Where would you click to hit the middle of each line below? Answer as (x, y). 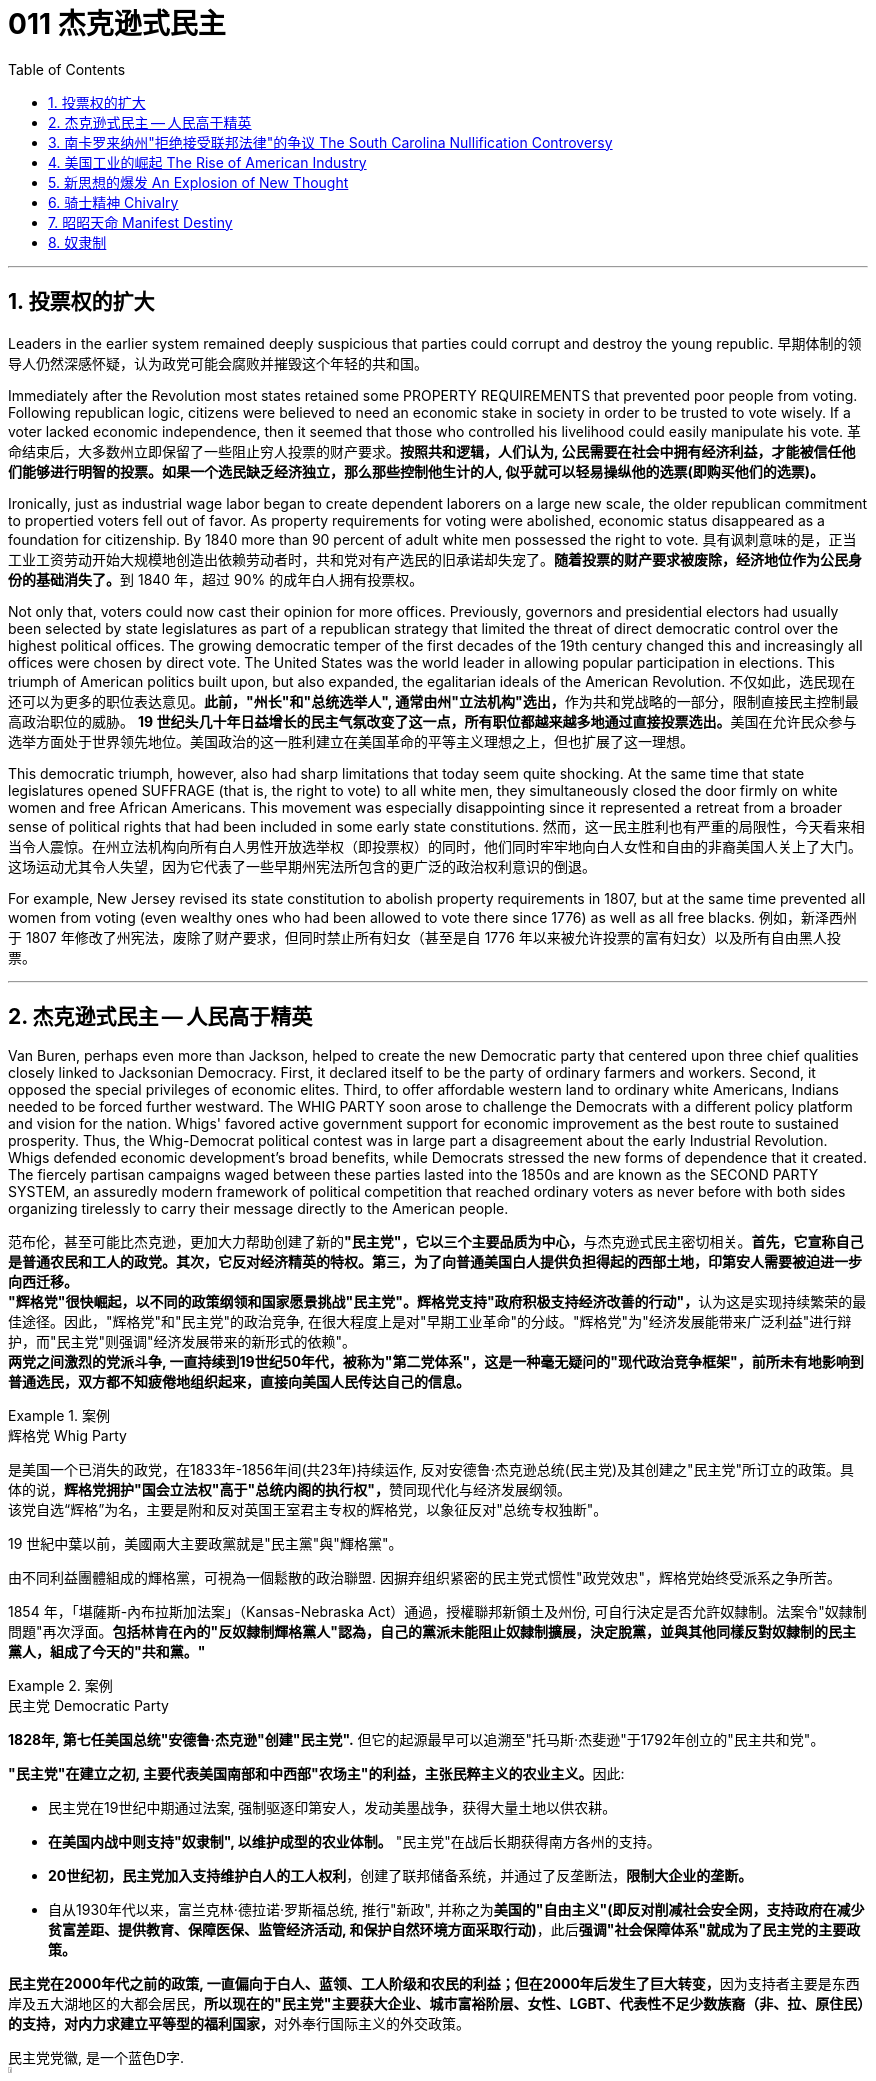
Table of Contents (67, 69)
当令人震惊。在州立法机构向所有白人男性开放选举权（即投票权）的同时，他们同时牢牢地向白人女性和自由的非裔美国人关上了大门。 (435, 846)
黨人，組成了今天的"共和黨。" (107, 1652)
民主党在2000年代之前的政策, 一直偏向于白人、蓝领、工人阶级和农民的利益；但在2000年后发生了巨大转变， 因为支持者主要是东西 (434, 1984)
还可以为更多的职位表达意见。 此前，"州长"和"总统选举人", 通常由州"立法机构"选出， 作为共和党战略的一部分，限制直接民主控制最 (433, 701)
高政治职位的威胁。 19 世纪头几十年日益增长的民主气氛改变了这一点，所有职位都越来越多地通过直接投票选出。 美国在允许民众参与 (432, 721)
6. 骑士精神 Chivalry (113, 202)
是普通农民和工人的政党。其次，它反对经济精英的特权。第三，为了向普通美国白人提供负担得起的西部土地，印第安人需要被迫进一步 (435, 1262)
